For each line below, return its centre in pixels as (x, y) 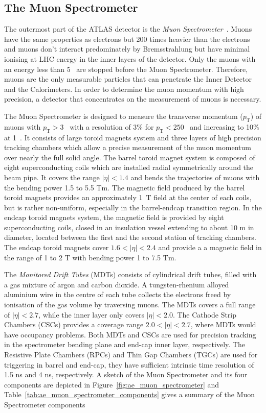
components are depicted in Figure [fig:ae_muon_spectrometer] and (112, 384)
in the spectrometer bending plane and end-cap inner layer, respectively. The (125, 344)
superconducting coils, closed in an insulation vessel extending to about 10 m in (129, 227)
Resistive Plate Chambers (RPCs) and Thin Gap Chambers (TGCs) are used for (131, 355)
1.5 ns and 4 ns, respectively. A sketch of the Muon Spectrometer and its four (126, 374)
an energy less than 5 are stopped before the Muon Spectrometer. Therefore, (126, 69)
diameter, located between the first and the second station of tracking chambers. (130, 237)
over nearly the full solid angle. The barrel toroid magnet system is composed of (130, 157)
